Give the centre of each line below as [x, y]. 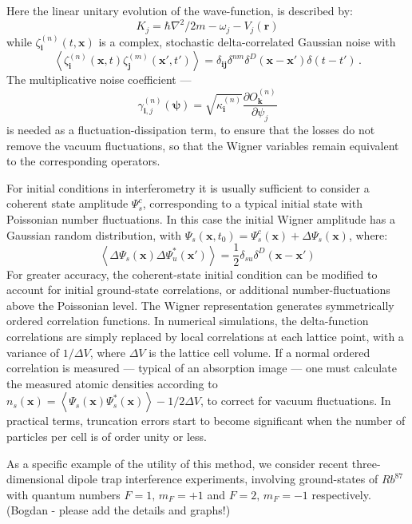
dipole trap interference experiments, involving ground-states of [223, 479]
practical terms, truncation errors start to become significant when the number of [206, 421]
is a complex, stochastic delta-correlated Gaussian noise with [247, 41]
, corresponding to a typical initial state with [252, 203]
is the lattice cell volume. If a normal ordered [259, 352]
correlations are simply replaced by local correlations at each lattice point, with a [205, 336]
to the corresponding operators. [83, 161]
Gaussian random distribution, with [94, 234]
